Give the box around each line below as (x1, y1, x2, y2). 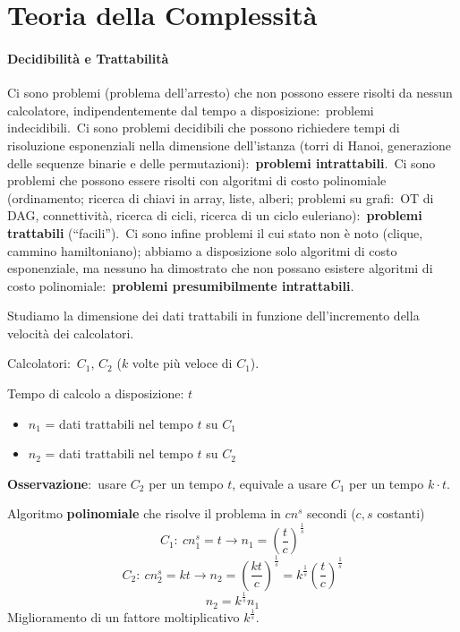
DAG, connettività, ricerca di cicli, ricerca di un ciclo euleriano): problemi (7, 206, 422, 225)
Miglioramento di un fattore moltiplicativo (7, 607, 240, 626)
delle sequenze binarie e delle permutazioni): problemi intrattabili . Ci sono (7, 153, 436, 172)
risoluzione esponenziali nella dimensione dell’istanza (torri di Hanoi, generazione (7, 135, 451, 154)
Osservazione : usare (7, 474, 127, 492)
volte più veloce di (132, 354, 233, 372)
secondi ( (307, 504, 356, 523)
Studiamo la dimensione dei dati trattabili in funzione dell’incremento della (7, 306, 420, 325)
